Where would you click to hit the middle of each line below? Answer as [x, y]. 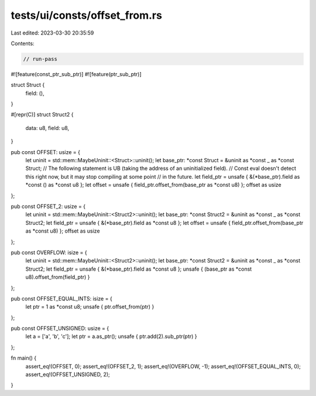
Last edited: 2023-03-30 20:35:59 [52, 33]
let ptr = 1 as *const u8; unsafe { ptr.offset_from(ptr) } [90, 307]
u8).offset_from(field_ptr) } [58, 277]
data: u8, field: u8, [47, 128]
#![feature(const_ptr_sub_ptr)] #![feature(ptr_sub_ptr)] [76, 74]
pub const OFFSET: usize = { [45, 152]
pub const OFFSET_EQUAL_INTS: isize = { [61, 298]
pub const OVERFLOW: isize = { [49, 252]
